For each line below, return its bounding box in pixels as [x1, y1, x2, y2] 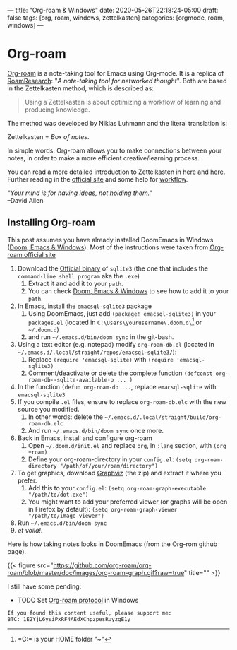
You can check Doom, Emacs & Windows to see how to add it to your [28, 286, 229, 295]
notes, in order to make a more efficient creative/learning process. [7, 153, 200, 162]
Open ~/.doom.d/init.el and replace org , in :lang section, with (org [28, 442, 226, 450]
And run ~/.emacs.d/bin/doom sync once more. [28, 427, 164, 435]
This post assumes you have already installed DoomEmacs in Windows [7, 235, 214, 244]
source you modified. [17, 406, 80, 414]
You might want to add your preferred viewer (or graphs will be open [28, 497, 228, 506]
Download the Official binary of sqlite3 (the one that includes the [17, 264, 208, 273]
